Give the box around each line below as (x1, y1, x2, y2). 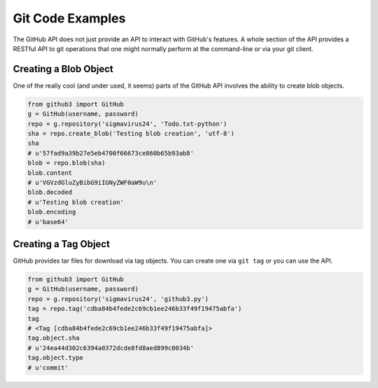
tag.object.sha (27, 334, 80, 342)
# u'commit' (27, 363, 69, 371)
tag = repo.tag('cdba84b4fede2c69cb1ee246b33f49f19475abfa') (27, 305, 242, 313)
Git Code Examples (13, 11, 126, 26)
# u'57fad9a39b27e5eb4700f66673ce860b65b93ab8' (27, 149, 194, 157)
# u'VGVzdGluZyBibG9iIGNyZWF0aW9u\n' (27, 179, 157, 186)
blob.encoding (27, 208, 76, 216)
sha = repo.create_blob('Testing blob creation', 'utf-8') (27, 130, 234, 137)
